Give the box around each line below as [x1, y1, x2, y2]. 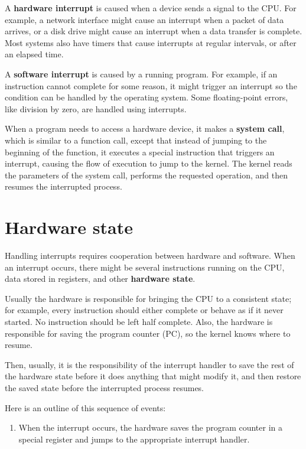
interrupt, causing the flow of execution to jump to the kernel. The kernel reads [5, 157, 292, 170]
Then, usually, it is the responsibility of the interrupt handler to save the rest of [5, 358, 294, 370]
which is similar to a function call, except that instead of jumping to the [5, 134, 267, 146]
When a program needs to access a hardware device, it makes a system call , [5, 122, 285, 135]
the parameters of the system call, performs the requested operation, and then [5, 168, 288, 181]
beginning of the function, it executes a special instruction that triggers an [5, 145, 275, 158]
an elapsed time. [5, 48, 64, 60]
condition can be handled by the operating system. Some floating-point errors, [5, 91, 288, 103]
